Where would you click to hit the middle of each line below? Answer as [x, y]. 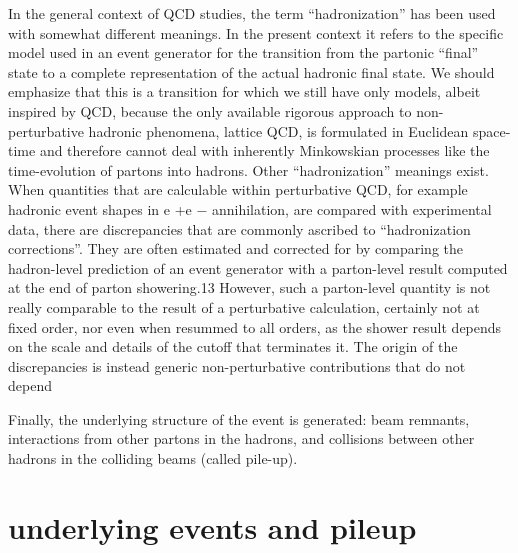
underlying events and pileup [212, 526]
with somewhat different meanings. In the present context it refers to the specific [256, 32]
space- [492, 130]
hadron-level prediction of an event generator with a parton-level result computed [258, 267]
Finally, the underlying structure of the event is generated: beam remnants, [239, 418]
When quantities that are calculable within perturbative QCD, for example [238, 189]
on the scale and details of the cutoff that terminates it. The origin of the [233, 346]
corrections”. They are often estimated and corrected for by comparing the [236, 248]
